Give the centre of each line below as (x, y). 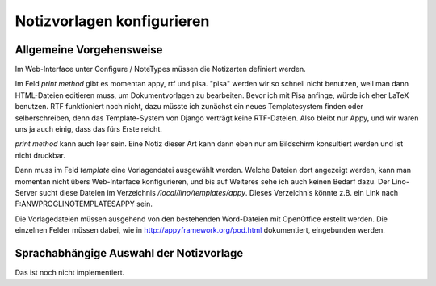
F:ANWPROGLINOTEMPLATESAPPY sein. (84, 204)
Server (26, 192)
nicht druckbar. (40, 155)
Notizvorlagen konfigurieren (112, 21)
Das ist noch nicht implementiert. (70, 273)
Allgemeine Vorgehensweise (89, 50)
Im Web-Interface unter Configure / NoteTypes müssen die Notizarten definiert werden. (160, 69)
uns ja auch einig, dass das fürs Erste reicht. (89, 129)
